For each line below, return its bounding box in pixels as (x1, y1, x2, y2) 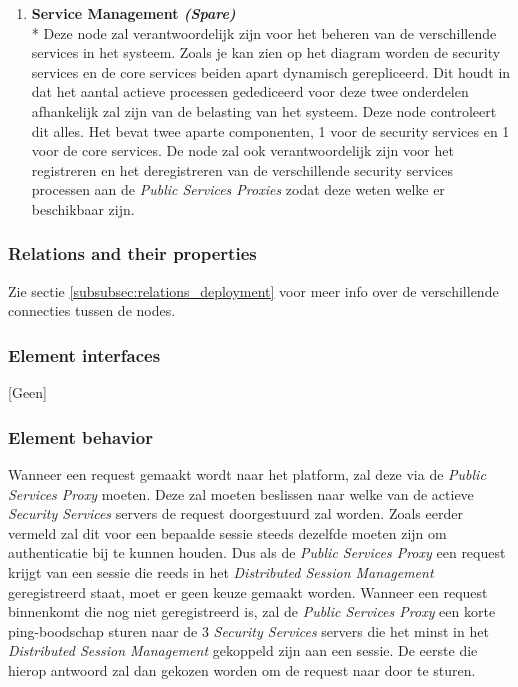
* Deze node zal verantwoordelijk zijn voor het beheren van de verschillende (31, 22, 497, 43)
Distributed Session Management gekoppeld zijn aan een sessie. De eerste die (8, 640, 478, 661)
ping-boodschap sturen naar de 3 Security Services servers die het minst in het (8, 620, 489, 641)
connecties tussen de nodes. (8, 300, 176, 321)
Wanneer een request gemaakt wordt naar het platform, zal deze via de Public (8, 463, 486, 484)
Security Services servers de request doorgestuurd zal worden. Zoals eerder (8, 503, 463, 524)
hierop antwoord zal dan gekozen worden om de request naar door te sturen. (8, 659, 476, 680)
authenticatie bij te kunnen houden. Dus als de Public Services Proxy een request (8, 542, 506, 563)
